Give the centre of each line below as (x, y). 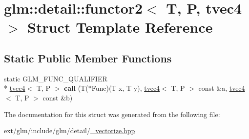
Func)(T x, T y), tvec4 (126, 88)
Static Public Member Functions (88, 58)
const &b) (58, 97)
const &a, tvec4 (222, 88)
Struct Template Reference (120, 27)
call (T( (76, 88)
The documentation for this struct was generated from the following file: (112, 114)
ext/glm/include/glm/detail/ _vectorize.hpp (70, 130)
